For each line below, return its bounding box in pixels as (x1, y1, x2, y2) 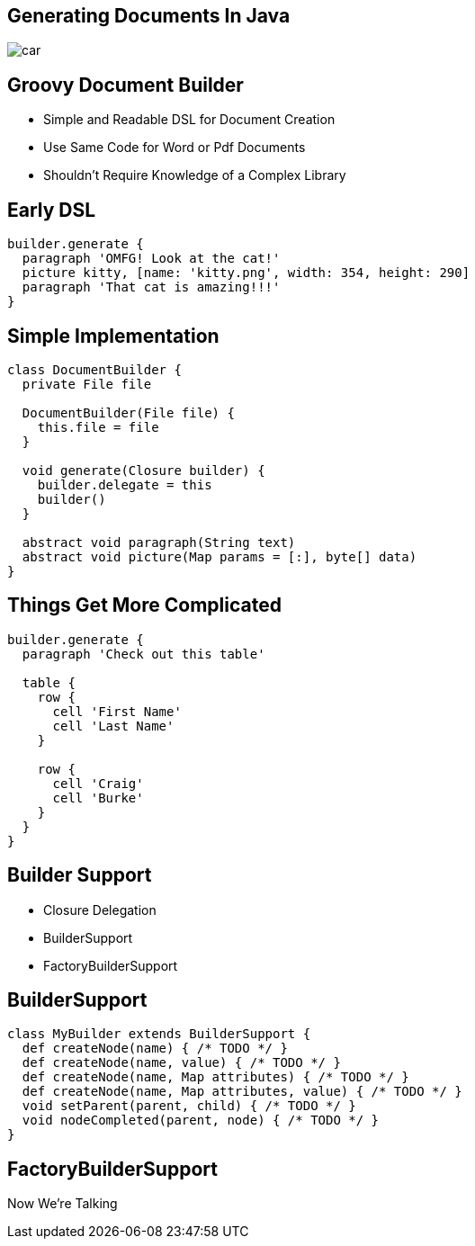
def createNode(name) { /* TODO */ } (22, 1041, 288, 1056)
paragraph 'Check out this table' (22, 646, 265, 661)
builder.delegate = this (37, 477, 212, 492)
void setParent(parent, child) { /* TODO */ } (22, 1098, 356, 1114)
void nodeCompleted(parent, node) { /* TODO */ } (22, 1113, 380, 1128)
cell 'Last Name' (52, 718, 175, 733)
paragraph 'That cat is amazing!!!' (22, 280, 281, 295)
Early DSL (7, 198, 96, 221)
